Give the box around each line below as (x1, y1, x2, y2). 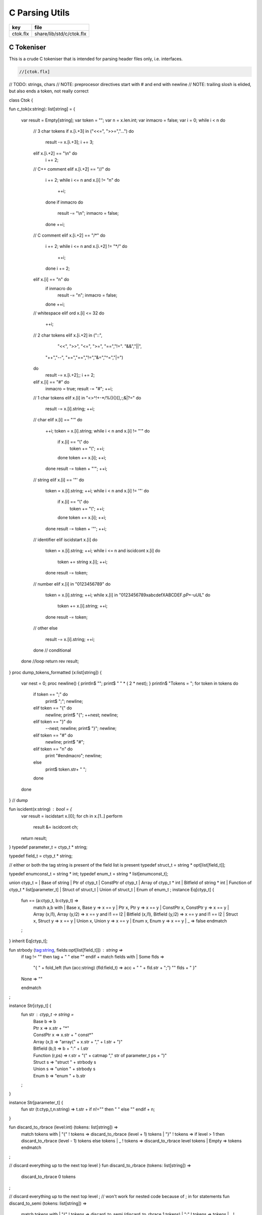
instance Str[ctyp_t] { (9, 1003, 51, 1008)
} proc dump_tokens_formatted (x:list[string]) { (9, 669, 102, 675)
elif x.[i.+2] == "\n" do (33, 150, 78, 156)
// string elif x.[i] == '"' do (33, 477, 84, 483)
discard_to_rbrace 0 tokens (21, 1174, 76, 1180)
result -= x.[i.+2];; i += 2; (45, 372, 95, 378)
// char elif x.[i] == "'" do (33, 417, 82, 423)
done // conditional (33, 647, 71, 653)
